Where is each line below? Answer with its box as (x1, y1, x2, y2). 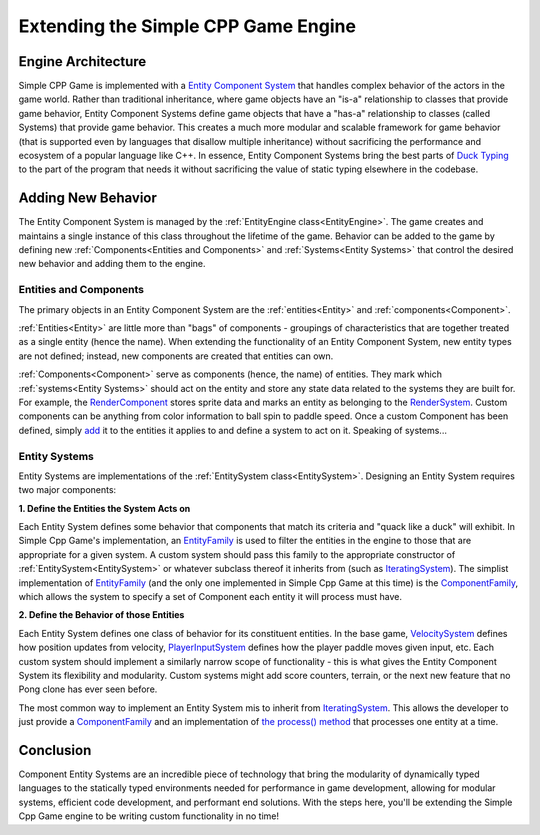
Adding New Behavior (18, 190, 157, 207)
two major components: (18, 484, 117, 496)
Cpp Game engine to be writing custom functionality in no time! (18, 810, 280, 822)
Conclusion (18, 741, 92, 759)
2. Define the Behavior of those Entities (18, 609, 185, 621)
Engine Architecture (18, 53, 147, 70)
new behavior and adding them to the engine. (18, 258, 206, 270)
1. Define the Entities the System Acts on (18, 502, 191, 514)
